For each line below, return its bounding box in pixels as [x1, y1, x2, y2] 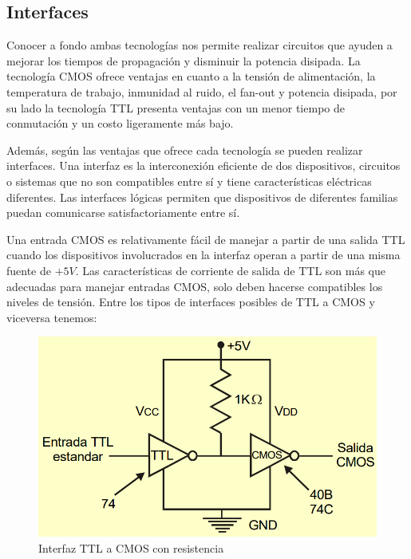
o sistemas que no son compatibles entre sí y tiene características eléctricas [6, 172, 372, 189]
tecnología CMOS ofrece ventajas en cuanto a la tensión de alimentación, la [6, 68, 376, 85]
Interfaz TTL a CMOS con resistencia [38, 539, 224, 556]
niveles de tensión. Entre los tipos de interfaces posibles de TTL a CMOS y [6, 293, 375, 310]
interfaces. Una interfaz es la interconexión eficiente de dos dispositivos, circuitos [6, 157, 401, 174]
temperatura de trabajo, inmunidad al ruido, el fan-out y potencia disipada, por [6, 83, 397, 100]
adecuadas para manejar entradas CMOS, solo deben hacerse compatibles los [6, 278, 383, 294]
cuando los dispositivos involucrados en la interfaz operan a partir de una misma [6, 246, 401, 263]
